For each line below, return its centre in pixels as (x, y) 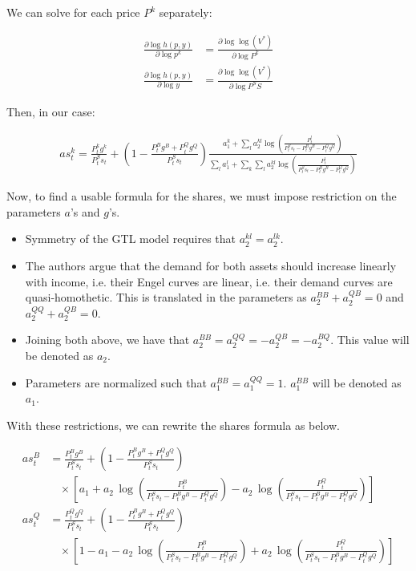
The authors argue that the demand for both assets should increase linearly (211, 266)
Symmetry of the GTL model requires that (131, 239)
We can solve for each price (73, 12)
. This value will (370, 340)
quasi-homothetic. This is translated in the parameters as (166, 297)
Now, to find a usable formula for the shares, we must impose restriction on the (202, 196)
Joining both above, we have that (107, 340)
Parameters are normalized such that (116, 382)
